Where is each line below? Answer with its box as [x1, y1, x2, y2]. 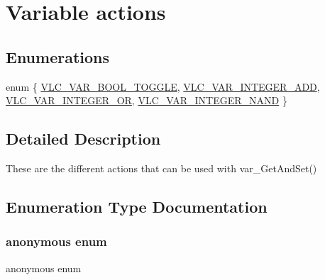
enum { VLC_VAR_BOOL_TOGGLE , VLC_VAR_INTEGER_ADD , [6, 79, 320, 94]
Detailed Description [6, 128, 161, 150]
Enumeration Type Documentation [6, 195, 268, 217]
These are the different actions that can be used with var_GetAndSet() [6, 160, 317, 175]
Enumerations [6, 45, 110, 67]
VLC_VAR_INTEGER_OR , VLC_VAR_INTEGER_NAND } [6, 93, 287, 108]
